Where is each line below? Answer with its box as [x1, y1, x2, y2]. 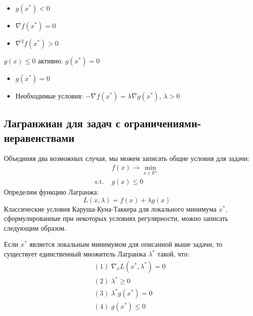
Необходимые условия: [15, 91, 84, 100]
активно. [38, 56, 63, 65]
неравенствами [4, 130, 75, 145]
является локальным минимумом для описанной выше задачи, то [29, 239, 223, 249]
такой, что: [157, 249, 190, 258]
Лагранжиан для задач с [4, 116, 121, 131]
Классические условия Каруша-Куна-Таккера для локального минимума [4, 203, 217, 214]
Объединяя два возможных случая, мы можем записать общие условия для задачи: [4, 153, 250, 163]
